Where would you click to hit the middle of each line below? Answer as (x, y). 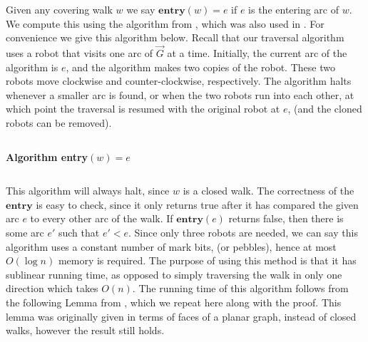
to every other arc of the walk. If (102, 218)
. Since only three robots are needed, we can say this (243, 232)
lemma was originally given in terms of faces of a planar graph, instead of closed (181, 316)
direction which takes (52, 288)
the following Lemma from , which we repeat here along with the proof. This (174, 302)
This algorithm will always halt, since (88, 191)
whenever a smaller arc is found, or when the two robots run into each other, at (180, 94)
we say (141, 9)
